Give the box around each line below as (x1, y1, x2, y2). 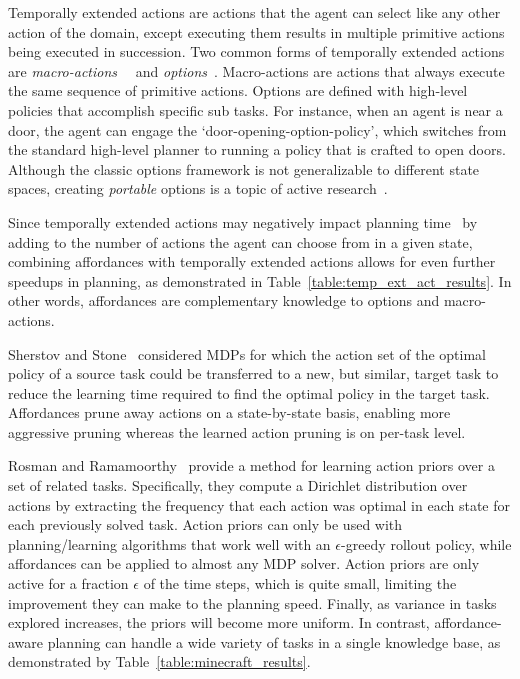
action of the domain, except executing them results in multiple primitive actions (8, 21, 505, 42)
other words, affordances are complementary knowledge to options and (8, 290, 440, 311)
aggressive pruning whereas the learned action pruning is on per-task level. (8, 421, 466, 442)
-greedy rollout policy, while (340, 533, 512, 554)
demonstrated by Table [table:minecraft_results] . (8, 651, 311, 672)
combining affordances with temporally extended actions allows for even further (8, 251, 496, 272)
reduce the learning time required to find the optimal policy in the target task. (8, 382, 490, 403)
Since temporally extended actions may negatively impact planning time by (8, 211, 478, 232)
